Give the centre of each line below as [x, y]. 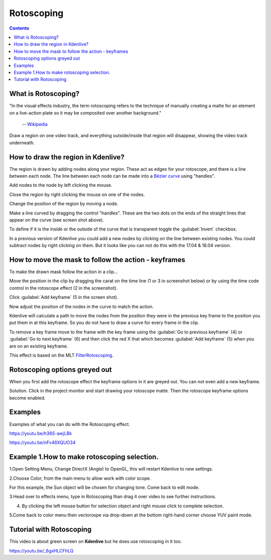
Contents [19, 28]
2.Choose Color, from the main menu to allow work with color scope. [80, 478]
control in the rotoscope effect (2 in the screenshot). [63, 288]
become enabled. [27, 398]
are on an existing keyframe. [39, 346]
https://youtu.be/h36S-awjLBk [41, 433]
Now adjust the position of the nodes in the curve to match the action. [82, 306]
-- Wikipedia [35, 124]
